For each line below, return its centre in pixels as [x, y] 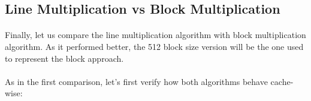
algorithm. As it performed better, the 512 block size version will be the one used [154, 46]
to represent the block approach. [64, 58]
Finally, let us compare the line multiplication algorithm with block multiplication [155, 35]
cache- [282, 81]
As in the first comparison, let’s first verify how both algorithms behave [136, 81]
